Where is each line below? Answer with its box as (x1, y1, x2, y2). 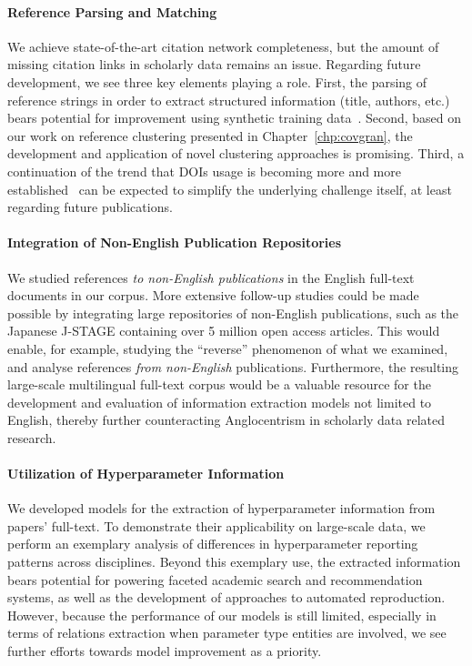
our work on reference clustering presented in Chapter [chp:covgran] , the (7, 126, 413, 145)
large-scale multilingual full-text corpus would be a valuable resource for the (7, 375, 431, 394)
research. (7, 428, 56, 447)
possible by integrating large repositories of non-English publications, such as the (7, 303, 459, 322)
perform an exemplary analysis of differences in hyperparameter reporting (7, 534, 418, 553)
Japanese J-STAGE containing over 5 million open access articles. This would (7, 321, 440, 340)
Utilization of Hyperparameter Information (7, 464, 285, 483)
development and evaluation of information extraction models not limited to (7, 392, 432, 411)
